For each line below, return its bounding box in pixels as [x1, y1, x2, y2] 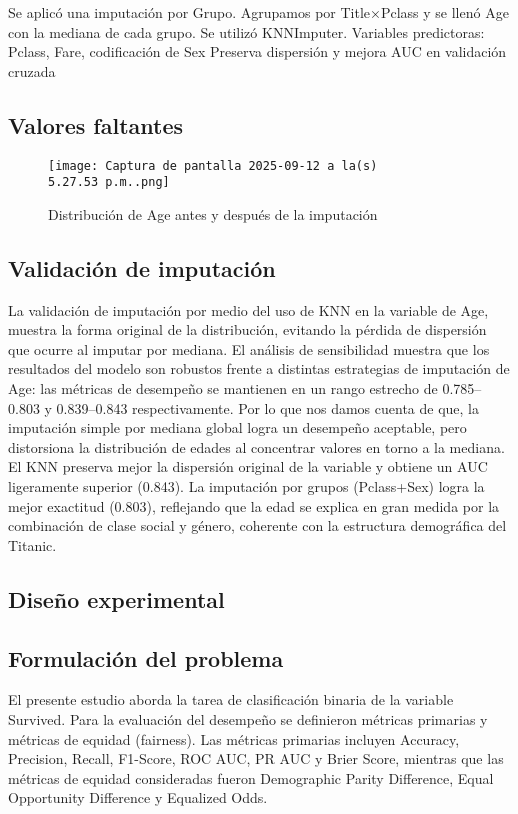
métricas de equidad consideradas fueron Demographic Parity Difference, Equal [8, 767, 494, 788]
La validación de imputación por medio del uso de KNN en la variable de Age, [8, 299, 489, 320]
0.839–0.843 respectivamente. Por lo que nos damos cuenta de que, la [56, 397, 480, 418]
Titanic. [8, 534, 57, 555]
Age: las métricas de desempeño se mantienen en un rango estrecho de [8, 378, 438, 399]
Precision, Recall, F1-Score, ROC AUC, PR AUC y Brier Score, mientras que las [8, 748, 504, 769]
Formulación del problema [8, 642, 284, 673]
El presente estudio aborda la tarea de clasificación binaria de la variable [8, 689, 454, 710]
